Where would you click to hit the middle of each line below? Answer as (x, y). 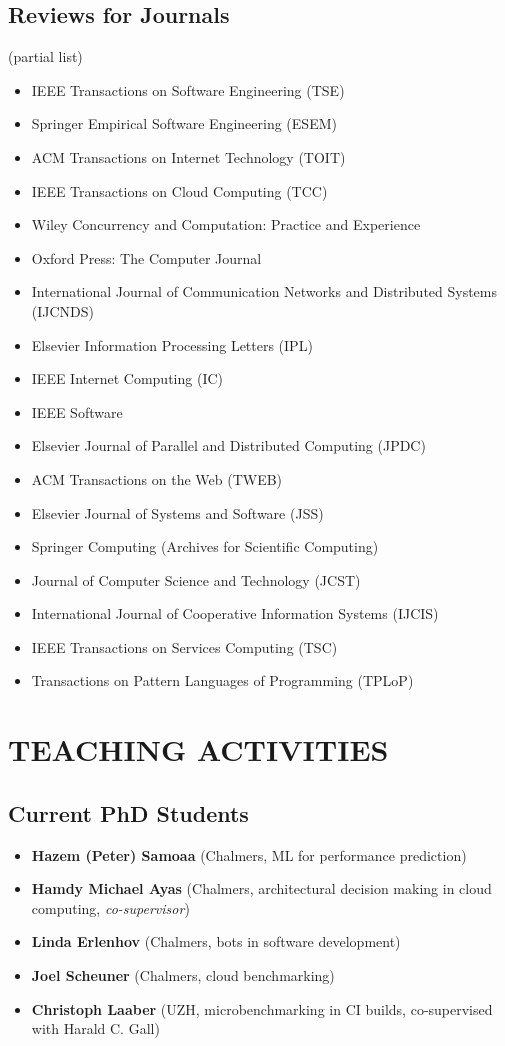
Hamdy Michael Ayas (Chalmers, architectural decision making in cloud (261, 888)
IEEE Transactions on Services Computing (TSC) (184, 646)
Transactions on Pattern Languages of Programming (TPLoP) (222, 680)
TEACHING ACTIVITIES (198, 749)
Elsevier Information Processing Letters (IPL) (172, 344)
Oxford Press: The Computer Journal (146, 257)
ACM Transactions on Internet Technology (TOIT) (188, 156)
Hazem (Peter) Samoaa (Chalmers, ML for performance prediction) (249, 854)
